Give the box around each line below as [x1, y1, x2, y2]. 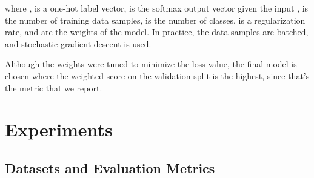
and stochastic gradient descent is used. [5, 37, 152, 50]
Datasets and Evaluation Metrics [5, 158, 215, 177]
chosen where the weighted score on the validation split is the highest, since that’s [5, 69, 310, 82]
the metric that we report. [5, 81, 102, 94]
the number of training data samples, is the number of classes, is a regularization [5, 13, 306, 26]
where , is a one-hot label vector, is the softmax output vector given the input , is [5, 2, 309, 14]
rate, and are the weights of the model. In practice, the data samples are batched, [5, 25, 309, 38]
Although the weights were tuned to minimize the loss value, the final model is [5, 58, 297, 70]
